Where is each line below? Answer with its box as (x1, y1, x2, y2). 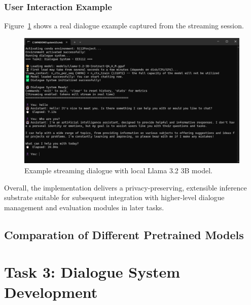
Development (4, 281, 98, 302)
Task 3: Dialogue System (4, 261, 181, 282)
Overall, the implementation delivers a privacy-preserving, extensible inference (4, 182, 247, 193)
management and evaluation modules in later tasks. (4, 202, 164, 212)
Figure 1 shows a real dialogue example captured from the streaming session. (4, 20, 244, 31)
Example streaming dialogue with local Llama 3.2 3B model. (24, 165, 212, 176)
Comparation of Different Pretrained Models (4, 226, 244, 242)
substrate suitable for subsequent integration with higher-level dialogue (4, 192, 225, 203)
